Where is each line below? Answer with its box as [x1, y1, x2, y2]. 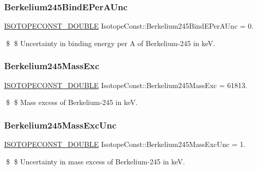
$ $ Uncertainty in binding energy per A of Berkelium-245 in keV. [6, 37, 215, 48]
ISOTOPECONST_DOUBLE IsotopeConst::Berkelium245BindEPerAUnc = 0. [4, 20, 254, 31]
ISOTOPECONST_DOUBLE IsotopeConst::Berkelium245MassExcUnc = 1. [4, 139, 246, 150]
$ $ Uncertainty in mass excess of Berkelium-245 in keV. [6, 156, 185, 166]
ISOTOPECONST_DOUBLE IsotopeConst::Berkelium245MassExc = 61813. [4, 79, 247, 90]
